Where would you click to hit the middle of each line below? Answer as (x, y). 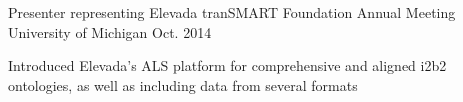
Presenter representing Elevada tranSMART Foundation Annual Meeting (232, 12)
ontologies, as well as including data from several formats (183, 84)
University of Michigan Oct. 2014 (110, 31)
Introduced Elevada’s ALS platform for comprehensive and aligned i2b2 (227, 65)
